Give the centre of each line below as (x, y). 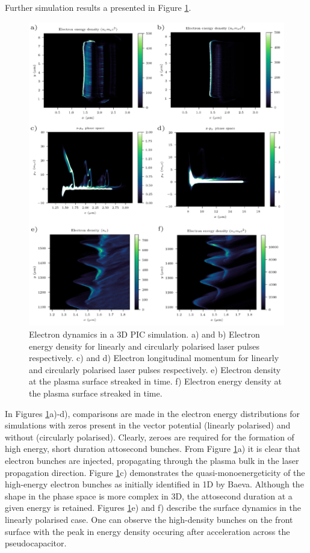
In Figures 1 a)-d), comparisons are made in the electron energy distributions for (153, 413)
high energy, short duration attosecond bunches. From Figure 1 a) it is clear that (153, 449)
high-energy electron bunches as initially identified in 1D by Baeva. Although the (154, 484)
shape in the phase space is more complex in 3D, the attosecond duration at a (149, 496)
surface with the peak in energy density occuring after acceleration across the (147, 531)
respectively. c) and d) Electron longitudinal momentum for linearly (154, 358)
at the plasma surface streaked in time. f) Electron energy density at (155, 381)
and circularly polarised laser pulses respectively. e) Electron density (155, 369)
